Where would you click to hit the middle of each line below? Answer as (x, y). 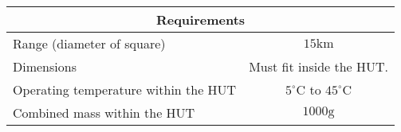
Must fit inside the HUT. (319, 66)
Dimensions (45, 66)
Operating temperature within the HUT (125, 89)
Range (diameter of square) (89, 43)
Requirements (200, 19)
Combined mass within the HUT (104, 113)
